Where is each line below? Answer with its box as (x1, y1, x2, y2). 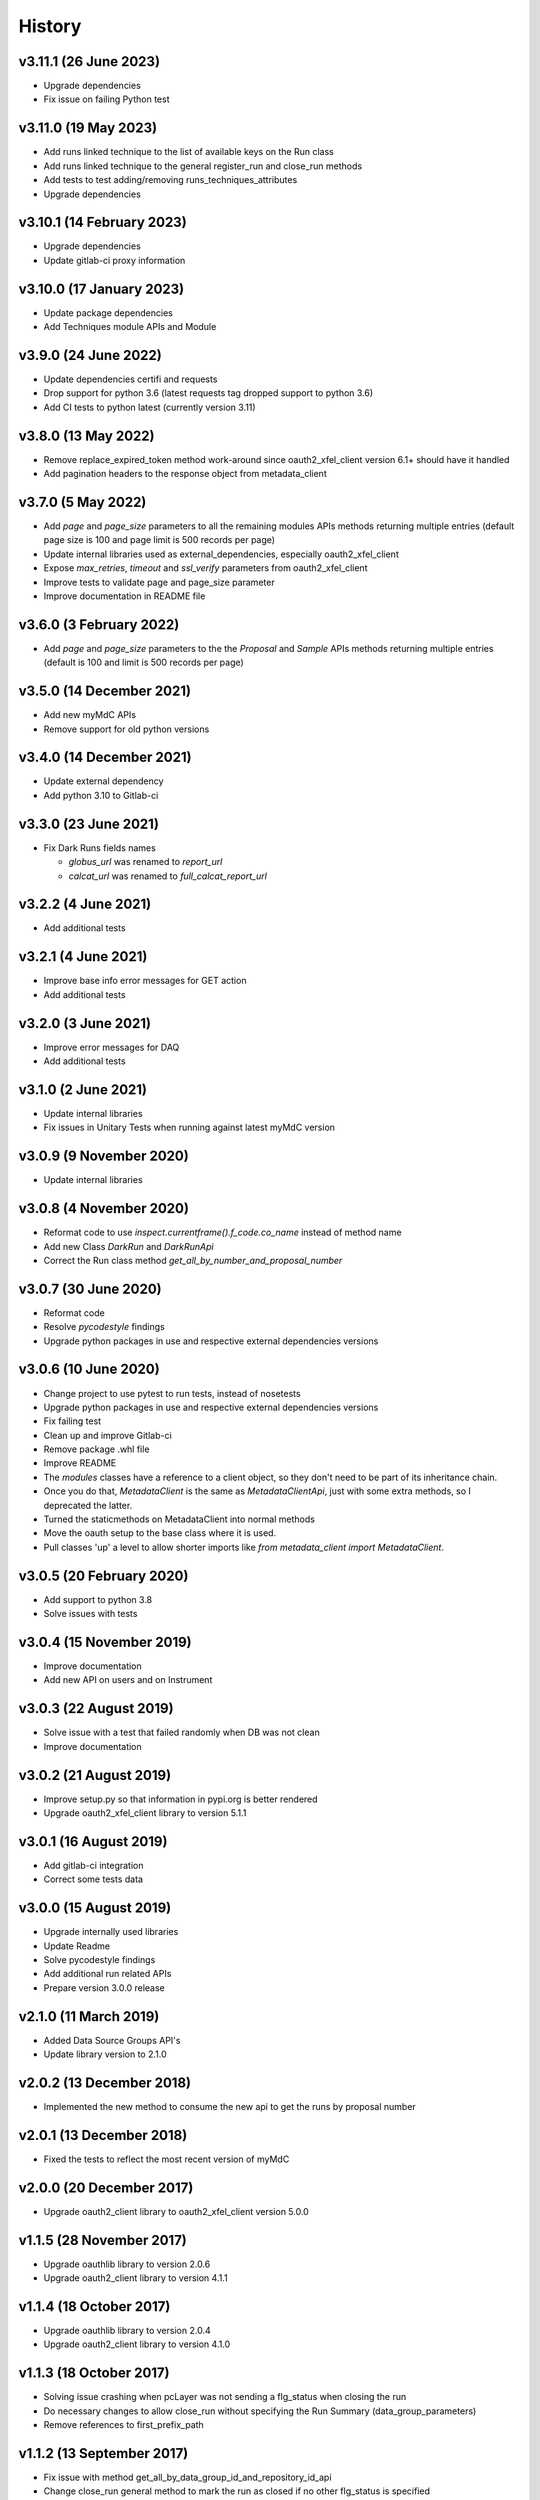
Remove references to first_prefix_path (43, 2419, 204, 2431)
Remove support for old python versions (43, 723, 210, 735)
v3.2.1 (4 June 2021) (18, 948, 148, 965)
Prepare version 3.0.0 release (43, 1981, 165, 1994)
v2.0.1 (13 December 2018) (18, 2126, 188, 2144)
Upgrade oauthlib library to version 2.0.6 (43, 2258, 211, 2270)
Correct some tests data (43, 1873, 144, 1885)
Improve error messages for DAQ (43, 1041, 180, 1053)
